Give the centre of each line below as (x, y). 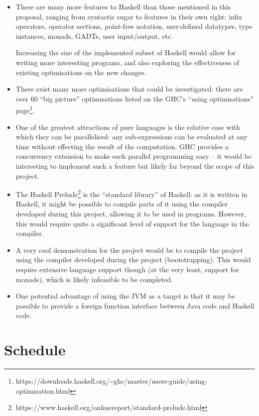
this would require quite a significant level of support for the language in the (132, 223)
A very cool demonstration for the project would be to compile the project (129, 250)
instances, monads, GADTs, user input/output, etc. (94, 36)
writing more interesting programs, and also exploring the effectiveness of (128, 62)
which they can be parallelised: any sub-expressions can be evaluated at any (131, 137)
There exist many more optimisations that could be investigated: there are (129, 89)
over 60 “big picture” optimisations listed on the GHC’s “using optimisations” (135, 98)
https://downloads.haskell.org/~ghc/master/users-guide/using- (111, 381)
